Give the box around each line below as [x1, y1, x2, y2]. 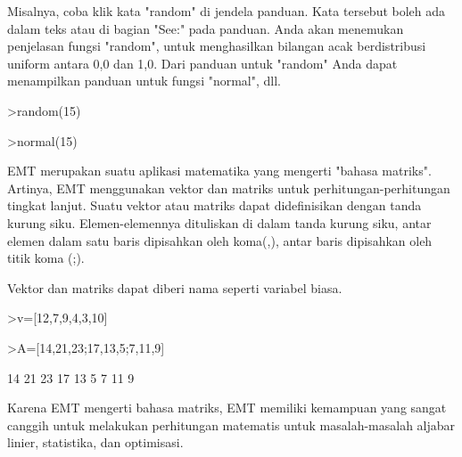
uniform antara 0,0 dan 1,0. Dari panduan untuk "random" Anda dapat [7, 53, 398, 72]
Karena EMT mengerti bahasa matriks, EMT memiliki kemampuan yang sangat [7, 398, 447, 417]
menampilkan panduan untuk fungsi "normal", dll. [7, 71, 282, 90]
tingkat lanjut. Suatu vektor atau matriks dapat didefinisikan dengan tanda [7, 196, 422, 215]
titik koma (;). [7, 249, 85, 267]
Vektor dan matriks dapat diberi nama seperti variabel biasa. [7, 278, 342, 297]
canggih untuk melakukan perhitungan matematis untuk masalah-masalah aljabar [7, 415, 456, 434]
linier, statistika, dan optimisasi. [7, 433, 184, 452]
